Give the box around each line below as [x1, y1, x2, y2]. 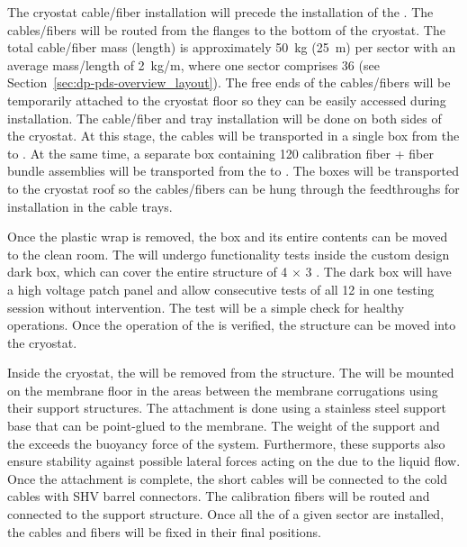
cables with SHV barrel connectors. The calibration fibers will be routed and [7, 487, 430, 506]
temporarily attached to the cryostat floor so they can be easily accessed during [7, 90, 446, 109]
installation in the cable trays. [7, 196, 173, 215]
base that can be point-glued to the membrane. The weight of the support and [7, 416, 440, 435]
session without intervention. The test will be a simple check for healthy [7, 297, 405, 316]
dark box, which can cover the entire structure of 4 [7, 262, 288, 281]
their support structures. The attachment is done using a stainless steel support [7, 398, 446, 417]
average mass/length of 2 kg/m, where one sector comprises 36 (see [7, 55, 380, 74]
